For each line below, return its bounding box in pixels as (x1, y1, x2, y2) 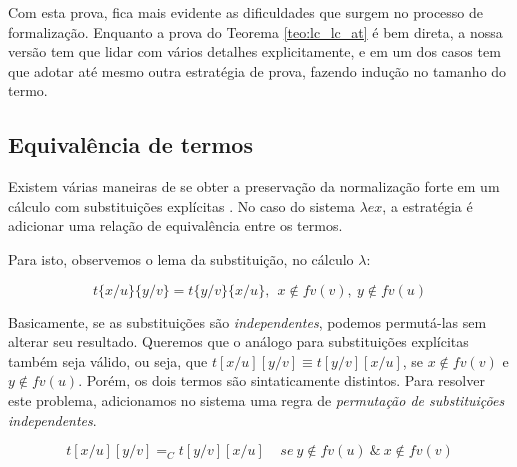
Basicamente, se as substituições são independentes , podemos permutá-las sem (8, 311, 487, 332)
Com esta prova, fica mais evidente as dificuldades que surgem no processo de (8, 2, 484, 22)
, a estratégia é (382, 195, 473, 216)
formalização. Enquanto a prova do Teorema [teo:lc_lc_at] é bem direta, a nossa (8, 21, 503, 42)
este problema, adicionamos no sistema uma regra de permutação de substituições (8, 389, 505, 410)
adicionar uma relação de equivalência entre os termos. (8, 215, 343, 236)
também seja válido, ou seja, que (8, 350, 208, 371)
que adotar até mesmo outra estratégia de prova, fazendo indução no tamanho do (8, 60, 507, 81)
